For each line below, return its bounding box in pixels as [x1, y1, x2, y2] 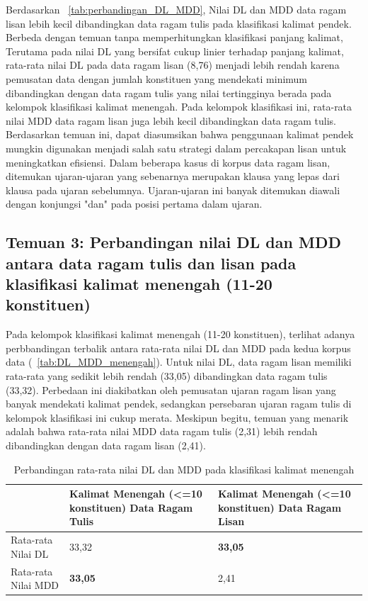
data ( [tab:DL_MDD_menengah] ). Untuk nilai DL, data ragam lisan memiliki [6, 354, 352, 369]
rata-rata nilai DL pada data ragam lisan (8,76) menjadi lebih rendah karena [6, 57, 340, 72]
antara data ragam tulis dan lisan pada [6, 252, 297, 274]
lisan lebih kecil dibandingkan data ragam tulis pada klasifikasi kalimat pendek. [6, 16, 352, 30]
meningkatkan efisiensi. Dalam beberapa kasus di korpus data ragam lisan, [6, 155, 330, 169]
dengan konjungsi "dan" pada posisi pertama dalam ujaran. [6, 196, 263, 211]
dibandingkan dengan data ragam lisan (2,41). [6, 438, 206, 453]
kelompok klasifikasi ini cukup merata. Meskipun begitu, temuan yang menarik [6, 410, 349, 425]
